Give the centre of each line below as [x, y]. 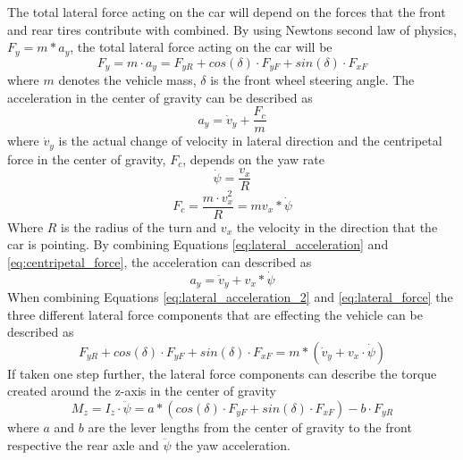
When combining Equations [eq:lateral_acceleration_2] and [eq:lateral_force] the [230, 297]
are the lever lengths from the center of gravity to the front [250, 427]
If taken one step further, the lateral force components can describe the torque [222, 373]
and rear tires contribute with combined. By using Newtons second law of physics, [232, 29]
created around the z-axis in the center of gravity [142, 391]
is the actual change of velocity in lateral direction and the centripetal [250, 141]
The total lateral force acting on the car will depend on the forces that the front [227, 12]
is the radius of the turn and [139, 226]
